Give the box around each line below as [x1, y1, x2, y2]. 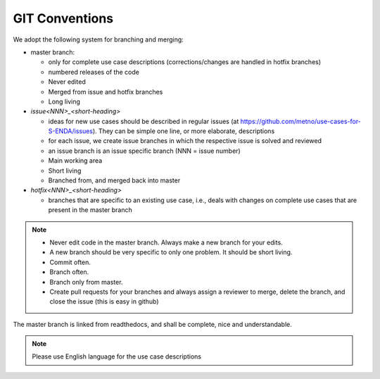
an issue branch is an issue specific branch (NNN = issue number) [48, 147, 241, 155]
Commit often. [49, 258, 91, 266]
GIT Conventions [13, 11, 114, 26]
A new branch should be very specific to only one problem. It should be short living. [49, 248, 293, 256]
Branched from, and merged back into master [48, 176, 181, 185]
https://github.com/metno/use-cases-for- [240, 117, 362, 125]
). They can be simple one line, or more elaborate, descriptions [92, 127, 275, 135]
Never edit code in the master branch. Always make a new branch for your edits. [49, 238, 283, 247]
